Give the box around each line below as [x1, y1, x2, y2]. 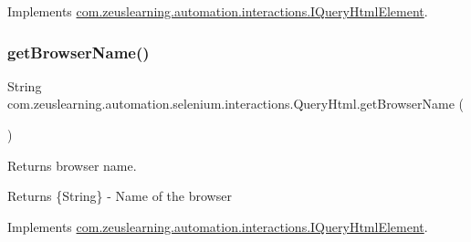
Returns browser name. [7, 155, 137, 174]
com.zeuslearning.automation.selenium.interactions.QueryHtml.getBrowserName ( [7, 94, 465, 113]
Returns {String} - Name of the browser [7, 186, 232, 205]
